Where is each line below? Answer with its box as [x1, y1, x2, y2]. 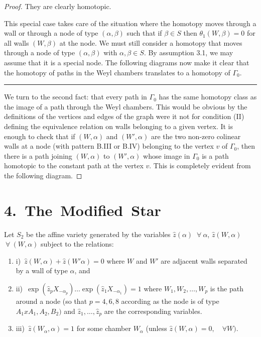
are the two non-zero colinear [151, 131, 241, 141]
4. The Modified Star [4, 199, 161, 220]
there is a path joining [4, 150, 72, 161]
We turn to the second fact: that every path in [4, 91, 147, 102]
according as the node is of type [121, 296, 219, 306]
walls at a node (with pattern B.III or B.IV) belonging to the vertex [4, 141, 214, 151]
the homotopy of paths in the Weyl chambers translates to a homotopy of [4, 67, 230, 77]
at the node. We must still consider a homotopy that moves [59, 37, 242, 48]
